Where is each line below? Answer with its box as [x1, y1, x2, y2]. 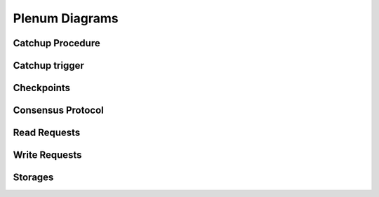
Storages [13, 172, 54, 184]
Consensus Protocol [13, 104, 105, 116]
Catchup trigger [13, 60, 84, 72]
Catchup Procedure [13, 37, 101, 49]
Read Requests [13, 127, 81, 139]
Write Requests [13, 149, 82, 161]
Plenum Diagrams [13, 11, 119, 26]
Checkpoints [13, 82, 70, 94]
